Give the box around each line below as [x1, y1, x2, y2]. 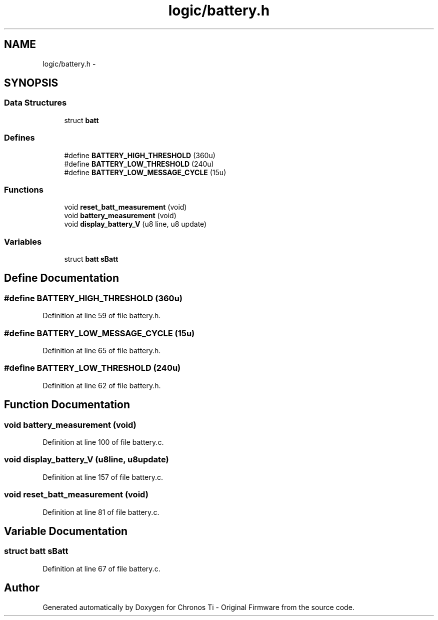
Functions [4, 184, 43, 195]
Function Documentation [4, 398, 130, 411]
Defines [4, 133, 35, 143]
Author [4, 581, 39, 594]
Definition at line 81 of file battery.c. [42, 507, 159, 516]
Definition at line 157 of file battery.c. [42, 472, 163, 481]
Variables [4, 236, 42, 247]
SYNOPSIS [4, 77, 58, 90]
